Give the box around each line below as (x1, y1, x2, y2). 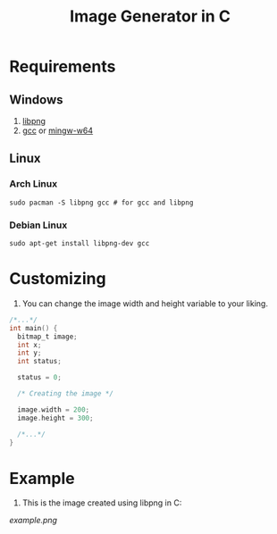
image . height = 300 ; (17, 413, 94, 422)
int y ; (17, 348, 42, 358)
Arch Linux (9, 178, 58, 190)
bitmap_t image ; (17, 332, 78, 341)
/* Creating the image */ (17, 389, 114, 398)
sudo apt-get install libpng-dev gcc (9, 238, 150, 247)
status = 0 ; (17, 373, 63, 382)
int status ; (17, 357, 63, 366)
